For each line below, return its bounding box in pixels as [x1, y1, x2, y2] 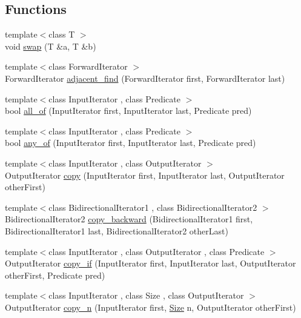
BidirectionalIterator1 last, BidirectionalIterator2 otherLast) [5, 224, 228, 237]
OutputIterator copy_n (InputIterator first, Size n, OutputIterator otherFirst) [5, 300, 296, 313]
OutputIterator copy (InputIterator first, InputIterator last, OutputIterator [5, 168, 285, 181]
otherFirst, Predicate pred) [5, 268, 105, 281]
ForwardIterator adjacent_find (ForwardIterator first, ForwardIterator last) [5, 71, 285, 84]
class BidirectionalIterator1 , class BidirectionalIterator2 [48, 200, 257, 213]
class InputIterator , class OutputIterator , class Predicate [48, 245, 265, 257]
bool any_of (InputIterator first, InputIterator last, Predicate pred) [5, 136, 256, 149]
